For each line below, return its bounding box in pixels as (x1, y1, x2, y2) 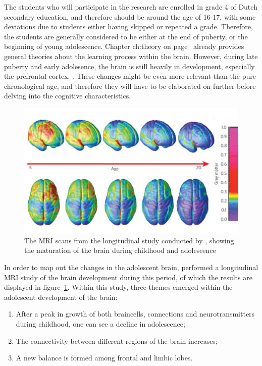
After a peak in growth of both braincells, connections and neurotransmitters (16, 308, 255, 319)
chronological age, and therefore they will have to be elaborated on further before (4, 80, 256, 91)
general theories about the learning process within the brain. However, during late (4, 50, 258, 61)
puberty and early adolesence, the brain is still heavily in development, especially (4, 61, 255, 71)
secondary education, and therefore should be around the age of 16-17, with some (4, 11, 256, 22)
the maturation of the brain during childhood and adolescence (24, 245, 216, 255)
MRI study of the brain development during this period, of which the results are (4, 272, 252, 282)
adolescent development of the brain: (4, 291, 118, 302)
